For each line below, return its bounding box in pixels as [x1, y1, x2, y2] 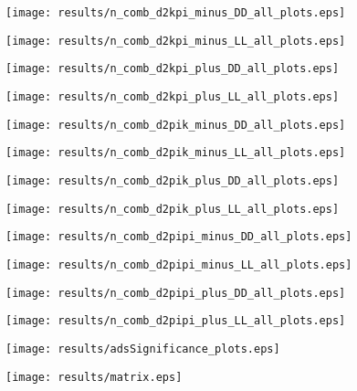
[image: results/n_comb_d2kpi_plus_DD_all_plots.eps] [5, 62, 340, 76]
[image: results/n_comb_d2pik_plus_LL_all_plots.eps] [5, 202, 340, 216]
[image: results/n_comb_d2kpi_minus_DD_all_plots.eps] [5, 6, 346, 19]
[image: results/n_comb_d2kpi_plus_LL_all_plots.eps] [5, 90, 340, 103]
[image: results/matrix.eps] [5, 370, 183, 384]
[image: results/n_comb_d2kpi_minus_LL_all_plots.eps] [5, 34, 346, 48]
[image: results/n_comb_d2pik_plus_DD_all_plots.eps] [5, 174, 340, 187]
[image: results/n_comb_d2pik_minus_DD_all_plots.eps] [5, 118, 346, 132]
